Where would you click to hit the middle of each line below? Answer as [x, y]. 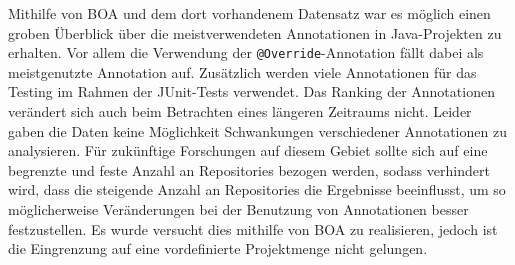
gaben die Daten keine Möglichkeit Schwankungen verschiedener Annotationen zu [257, 130]
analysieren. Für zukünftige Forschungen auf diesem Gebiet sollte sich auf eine [248, 150]
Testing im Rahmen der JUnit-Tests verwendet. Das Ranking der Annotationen [251, 91]
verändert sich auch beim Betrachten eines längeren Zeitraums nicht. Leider [240, 111]
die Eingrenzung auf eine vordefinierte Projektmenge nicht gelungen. [218, 248]
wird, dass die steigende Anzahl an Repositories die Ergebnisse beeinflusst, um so [257, 189]
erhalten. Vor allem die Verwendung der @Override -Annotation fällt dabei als [246, 52]
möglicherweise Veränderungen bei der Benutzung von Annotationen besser [238, 209]
